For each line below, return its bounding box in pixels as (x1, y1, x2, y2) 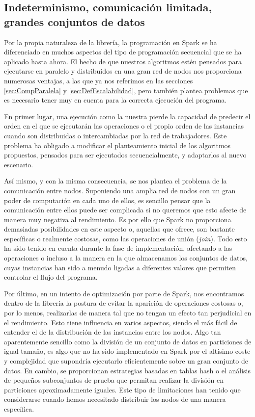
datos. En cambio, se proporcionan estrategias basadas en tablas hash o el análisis (4, 365, 251, 375)
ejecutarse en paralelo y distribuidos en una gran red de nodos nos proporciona (4, 66, 242, 76)
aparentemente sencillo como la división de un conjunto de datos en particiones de (4, 336, 252, 346)
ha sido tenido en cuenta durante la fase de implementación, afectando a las (4, 243, 232, 253)
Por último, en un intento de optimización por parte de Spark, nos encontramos (4, 288, 244, 298)
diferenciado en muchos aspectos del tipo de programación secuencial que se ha (4, 47, 242, 57)
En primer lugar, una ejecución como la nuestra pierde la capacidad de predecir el (4, 111, 251, 121)
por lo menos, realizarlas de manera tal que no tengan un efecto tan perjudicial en (4, 308, 252, 318)
